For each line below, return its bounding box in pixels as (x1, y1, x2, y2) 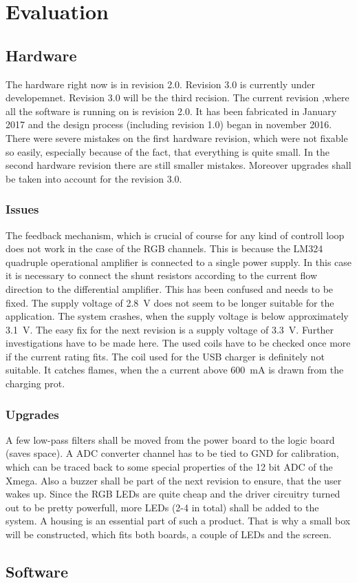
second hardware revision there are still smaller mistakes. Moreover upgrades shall (6, 158, 351, 172)
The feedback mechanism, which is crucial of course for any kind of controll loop (6, 227, 345, 242)
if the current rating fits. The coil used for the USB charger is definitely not (6, 349, 325, 363)
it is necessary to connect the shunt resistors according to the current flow (6, 268, 317, 283)
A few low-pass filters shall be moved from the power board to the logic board (6, 432, 335, 447)
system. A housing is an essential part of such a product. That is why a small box (6, 513, 351, 528)
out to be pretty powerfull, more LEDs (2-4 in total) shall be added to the (6, 500, 319, 514)
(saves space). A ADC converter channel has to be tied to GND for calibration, (6, 446, 339, 460)
